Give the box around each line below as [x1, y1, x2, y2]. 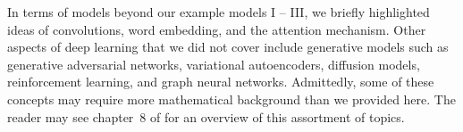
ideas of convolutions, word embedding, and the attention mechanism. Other [7, 20, 426, 38]
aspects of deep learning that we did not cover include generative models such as [7, 37, 449, 56]
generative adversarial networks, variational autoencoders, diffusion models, [7, 54, 420, 73]
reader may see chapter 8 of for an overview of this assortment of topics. [7, 107, 405, 126]
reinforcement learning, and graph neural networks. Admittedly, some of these [7, 72, 434, 91]
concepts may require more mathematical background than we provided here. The [7, 89, 456, 108]
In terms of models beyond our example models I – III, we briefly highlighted [7, 3, 430, 21]
